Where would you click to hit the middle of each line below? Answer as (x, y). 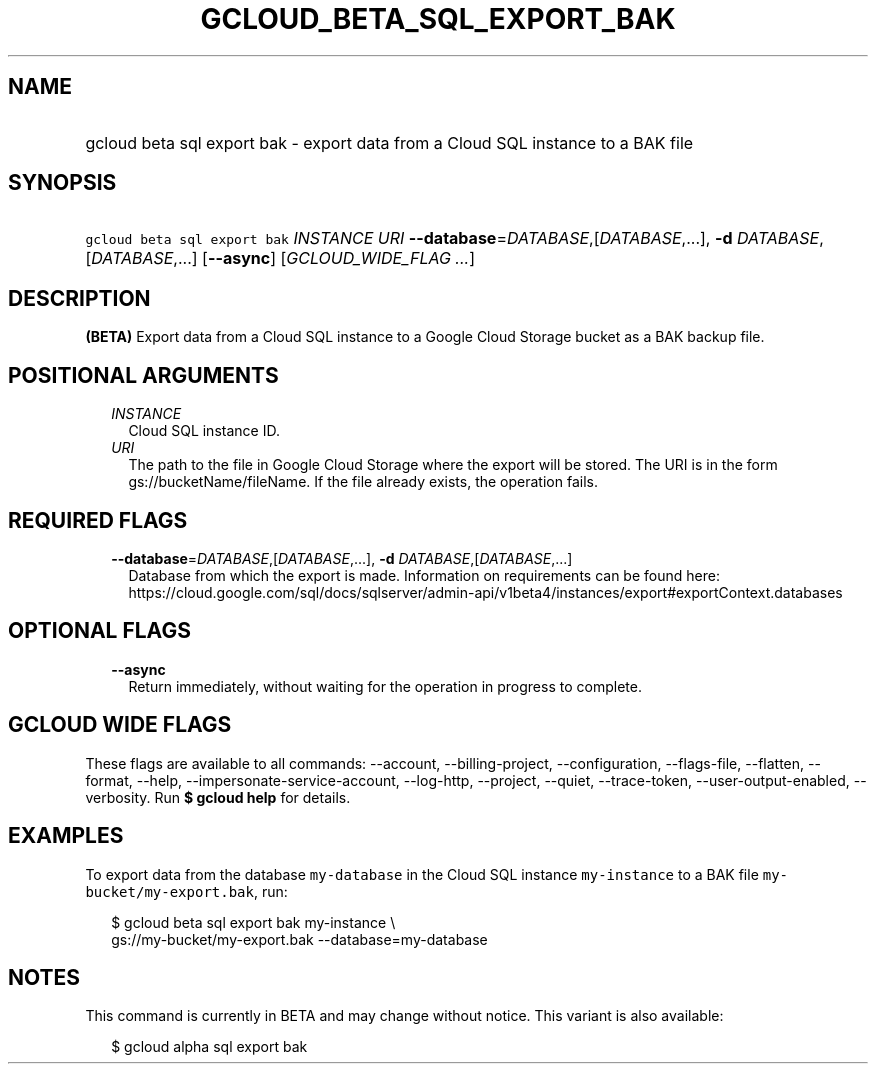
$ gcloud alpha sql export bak (209, 1047)
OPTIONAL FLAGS (99, 631)
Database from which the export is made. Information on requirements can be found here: (424, 575)
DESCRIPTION (79, 298)
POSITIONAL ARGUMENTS (143, 375)
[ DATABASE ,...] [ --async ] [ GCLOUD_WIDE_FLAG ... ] (280, 258)
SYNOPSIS (62, 183)
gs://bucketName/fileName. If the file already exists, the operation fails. (363, 482)
